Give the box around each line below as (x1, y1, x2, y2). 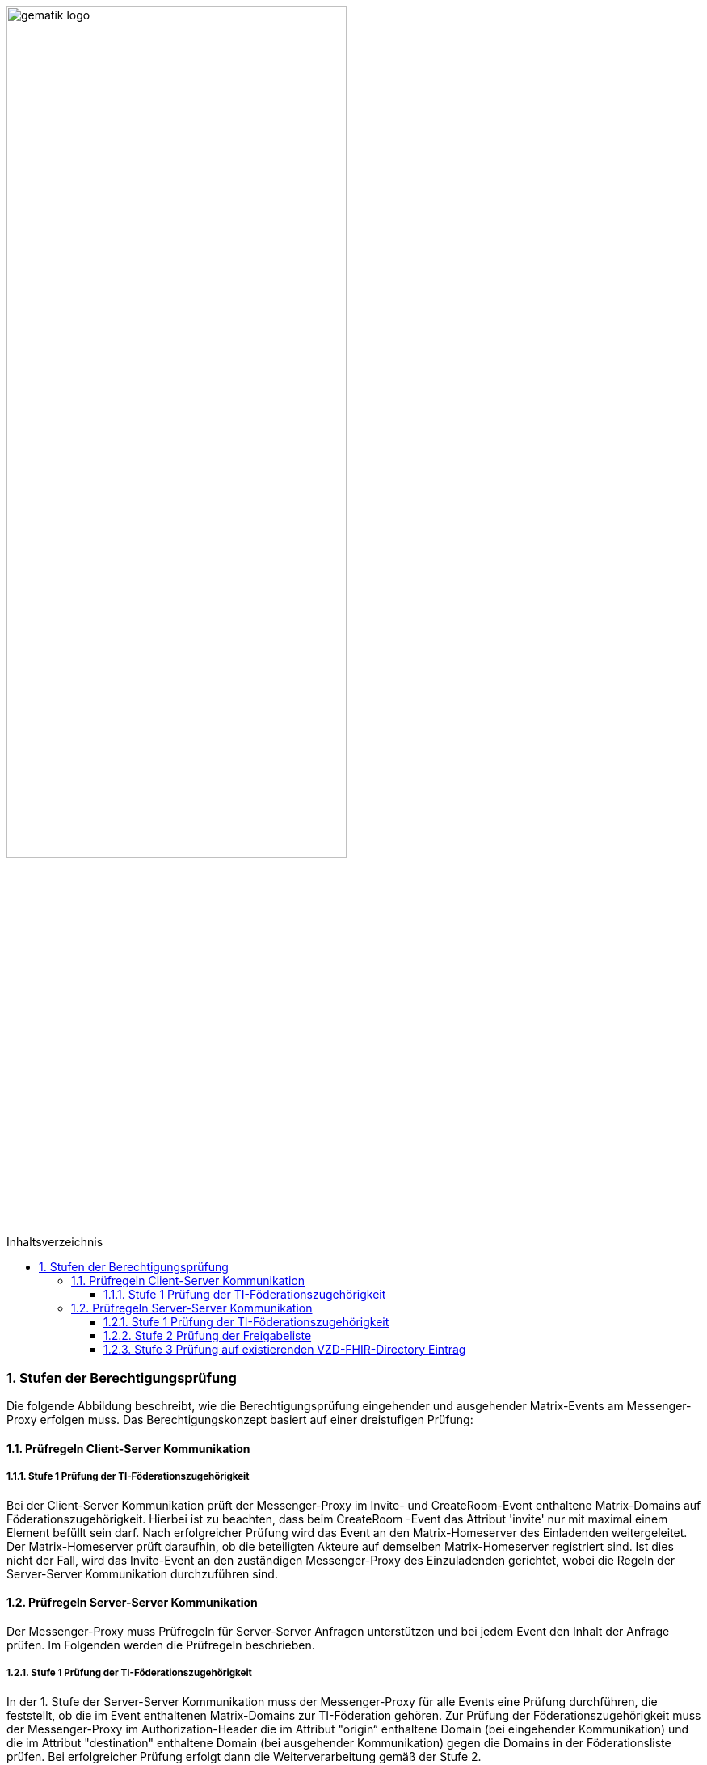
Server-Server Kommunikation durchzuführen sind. (6, 1566, 278, 1581)
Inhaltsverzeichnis (6, 1235, 103, 1249)
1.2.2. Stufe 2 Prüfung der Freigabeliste (103, 1329, 312, 1343)
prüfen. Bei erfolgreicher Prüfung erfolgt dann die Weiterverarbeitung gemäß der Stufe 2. (6, 1749, 482, 1763)
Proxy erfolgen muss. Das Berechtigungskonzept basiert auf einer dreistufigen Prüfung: (6, 1413, 473, 1427)
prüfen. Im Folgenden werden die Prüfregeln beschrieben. (6, 1637, 315, 1652)
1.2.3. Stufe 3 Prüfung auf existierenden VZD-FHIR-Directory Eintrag (103, 1342, 466, 1357)
